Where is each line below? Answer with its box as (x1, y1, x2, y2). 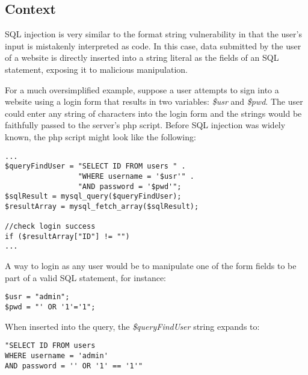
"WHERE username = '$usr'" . (78, 172, 194, 181)
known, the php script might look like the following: (5, 130, 196, 143)
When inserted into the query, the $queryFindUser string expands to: (5, 320, 260, 332)
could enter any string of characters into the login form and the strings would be (5, 107, 302, 119)
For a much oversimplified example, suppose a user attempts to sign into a (5, 83, 279, 96)
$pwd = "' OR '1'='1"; (5, 302, 96, 311)
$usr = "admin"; (5, 293, 70, 302)
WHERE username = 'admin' (5, 351, 108, 360)
